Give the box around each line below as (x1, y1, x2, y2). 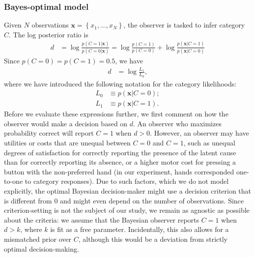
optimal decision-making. (4, 243, 79, 254)
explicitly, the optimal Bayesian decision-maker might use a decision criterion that (4, 186, 252, 196)
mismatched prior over (4, 234, 72, 244)
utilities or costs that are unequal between (4, 138, 131, 148)
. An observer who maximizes (133, 118, 222, 128)
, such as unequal (183, 138, 235, 148)
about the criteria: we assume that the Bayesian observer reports (4, 214, 199, 225)
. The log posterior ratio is (9, 29, 88, 39)
